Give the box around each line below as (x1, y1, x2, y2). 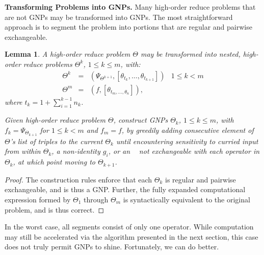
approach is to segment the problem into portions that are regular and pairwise (5, 21, 252, 32)
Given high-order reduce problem (5, 114, 106, 125)
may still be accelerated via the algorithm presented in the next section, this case (5, 231, 258, 242)
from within (5, 146, 41, 156)
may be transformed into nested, (140, 49, 241, 59)
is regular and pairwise (165, 174, 236, 184)
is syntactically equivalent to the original (123, 194, 250, 204)
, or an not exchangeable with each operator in (108, 146, 260, 156)
